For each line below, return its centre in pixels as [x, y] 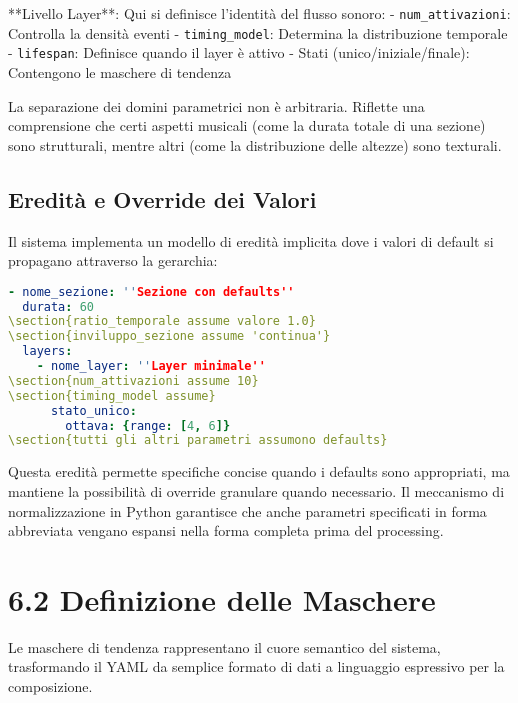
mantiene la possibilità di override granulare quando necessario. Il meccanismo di [256, 490]
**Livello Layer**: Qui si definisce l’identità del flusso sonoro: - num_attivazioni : [259, 13]
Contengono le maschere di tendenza [120, 71]
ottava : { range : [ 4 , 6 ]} [148, 425]
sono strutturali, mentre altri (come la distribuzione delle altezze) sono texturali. [255, 144]
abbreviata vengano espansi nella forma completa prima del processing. [226, 530]
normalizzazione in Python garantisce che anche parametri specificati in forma [247, 510]
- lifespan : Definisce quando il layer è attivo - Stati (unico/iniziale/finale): [239, 52]
